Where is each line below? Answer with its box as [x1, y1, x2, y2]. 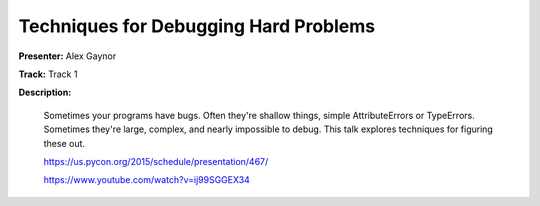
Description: [18, 86, 72, 99]
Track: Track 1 [18, 68, 78, 80]
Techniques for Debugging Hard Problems [18, 15, 375, 37]
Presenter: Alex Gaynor [18, 50, 117, 62]
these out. [43, 137, 85, 149]
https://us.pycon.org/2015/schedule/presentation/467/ [43, 155, 269, 167]
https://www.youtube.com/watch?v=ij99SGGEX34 [43, 174, 250, 186]
